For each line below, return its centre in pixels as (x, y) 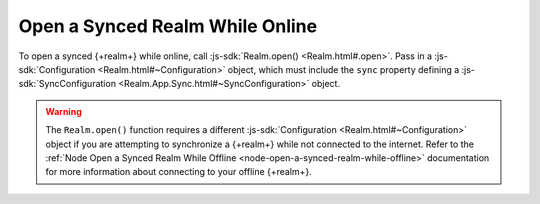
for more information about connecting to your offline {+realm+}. (178, 172)
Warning (63, 111)
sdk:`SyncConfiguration (67, 84)
